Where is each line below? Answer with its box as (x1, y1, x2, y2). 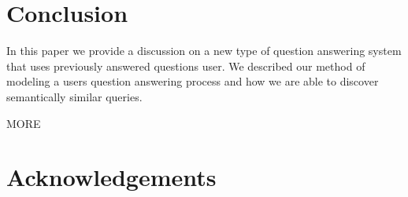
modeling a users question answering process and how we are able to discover (6, 73, 379, 89)
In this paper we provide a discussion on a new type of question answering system (6, 42, 402, 59)
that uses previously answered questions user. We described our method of (6, 57, 365, 74)
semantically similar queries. (6, 88, 143, 104)
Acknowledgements (6, 161, 217, 193)
